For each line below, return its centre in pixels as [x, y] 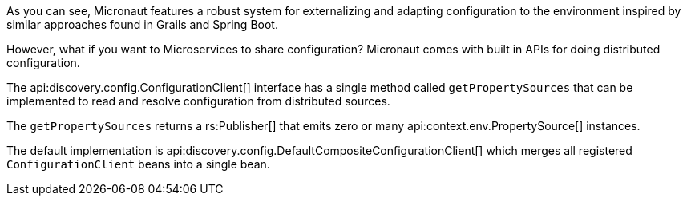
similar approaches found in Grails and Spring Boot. [142, 24]
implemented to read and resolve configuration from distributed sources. [198, 101]
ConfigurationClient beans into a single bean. [138, 164]
